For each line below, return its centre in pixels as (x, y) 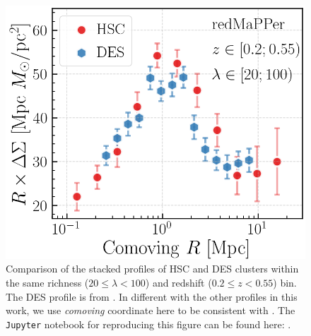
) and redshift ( (178, 282)
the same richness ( (47, 282)
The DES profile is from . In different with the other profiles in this (152, 296)
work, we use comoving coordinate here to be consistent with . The (151, 310)
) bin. (285, 282)
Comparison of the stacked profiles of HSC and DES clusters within (152, 269)
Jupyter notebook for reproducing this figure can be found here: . (148, 324)
